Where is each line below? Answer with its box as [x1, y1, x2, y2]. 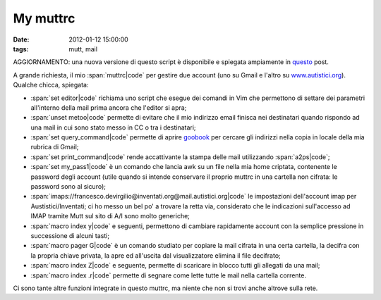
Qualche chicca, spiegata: [13, 81, 89, 89]
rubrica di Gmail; [30, 143, 79, 151]
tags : [13, 44, 29, 53]
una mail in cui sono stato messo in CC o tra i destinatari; [30, 123, 197, 132]
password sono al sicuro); [30, 182, 106, 191]
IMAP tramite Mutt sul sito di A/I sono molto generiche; [30, 212, 190, 220]
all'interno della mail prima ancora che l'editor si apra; [30, 103, 187, 112]
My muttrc [13, 11, 75, 26]
